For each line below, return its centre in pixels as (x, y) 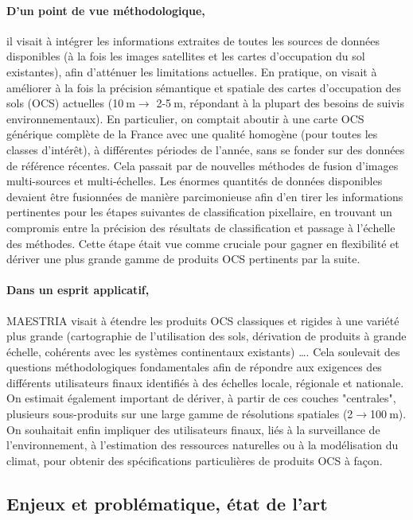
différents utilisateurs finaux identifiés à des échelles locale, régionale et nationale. (205, 382)
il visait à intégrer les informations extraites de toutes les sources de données (193, 40)
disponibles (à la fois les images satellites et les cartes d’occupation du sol (186, 56)
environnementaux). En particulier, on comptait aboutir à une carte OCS (185, 118)
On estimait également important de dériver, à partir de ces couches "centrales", (201, 398)
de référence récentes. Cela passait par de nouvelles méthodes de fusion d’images (203, 165)
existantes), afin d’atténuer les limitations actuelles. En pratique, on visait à (192, 71)
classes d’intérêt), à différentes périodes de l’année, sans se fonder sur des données (206, 149)
